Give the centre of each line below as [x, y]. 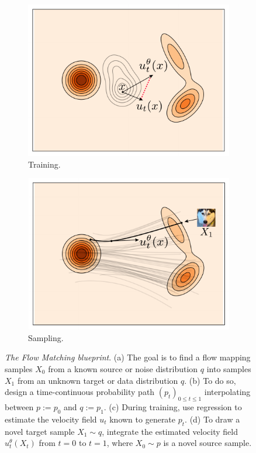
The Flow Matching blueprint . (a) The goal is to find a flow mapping [128, 357]
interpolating [227, 392]
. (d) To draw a [212, 419]
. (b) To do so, [210, 380]
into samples [229, 368]
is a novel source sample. [207, 443]
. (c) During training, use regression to [173, 406]
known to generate [143, 419]
